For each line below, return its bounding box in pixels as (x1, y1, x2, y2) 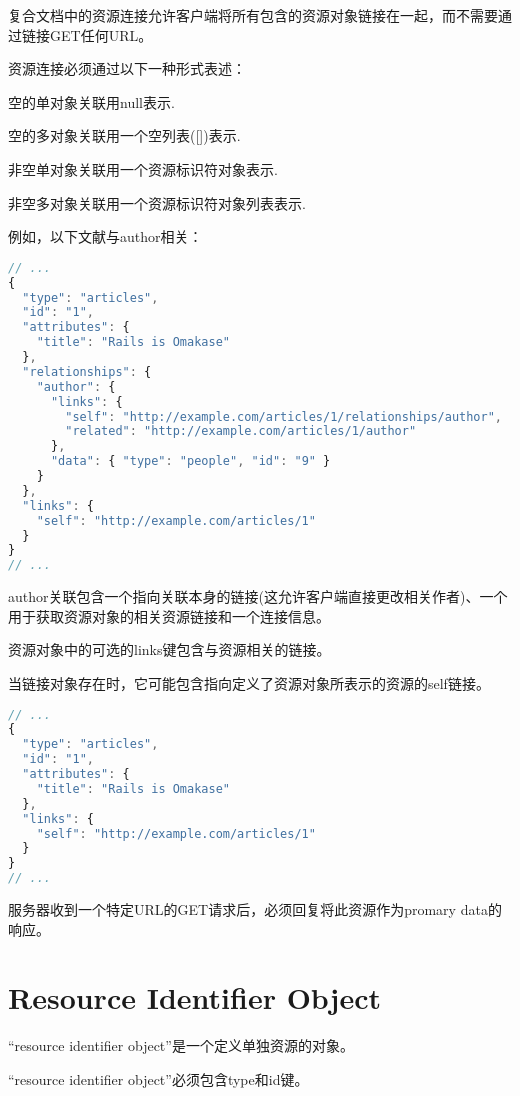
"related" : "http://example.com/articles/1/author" (65, 424, 417, 439)
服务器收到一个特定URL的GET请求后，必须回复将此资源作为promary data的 (8, 899, 502, 919)
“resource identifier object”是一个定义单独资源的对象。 (8, 1035, 354, 1056)
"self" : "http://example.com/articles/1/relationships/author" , (65, 409, 503, 424)
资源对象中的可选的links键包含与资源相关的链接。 (8, 639, 331, 660)
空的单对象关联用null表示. (8, 91, 175, 112)
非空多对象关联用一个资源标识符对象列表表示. (8, 192, 306, 213)
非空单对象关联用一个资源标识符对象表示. (8, 158, 278, 179)
